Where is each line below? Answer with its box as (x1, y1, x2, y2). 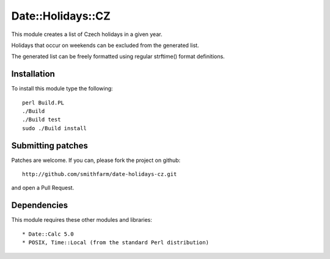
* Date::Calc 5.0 (22, 230, 74, 238)
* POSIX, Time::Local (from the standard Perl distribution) (22, 239, 209, 246)
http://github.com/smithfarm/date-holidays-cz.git (22, 171, 177, 178)
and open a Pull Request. (11, 184, 75, 192)
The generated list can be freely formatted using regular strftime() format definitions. (11, 53, 226, 60)
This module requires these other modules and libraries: (11, 216, 153, 224)
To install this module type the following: (11, 85, 113, 92)
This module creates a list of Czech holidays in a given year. (11, 31, 163, 38)
